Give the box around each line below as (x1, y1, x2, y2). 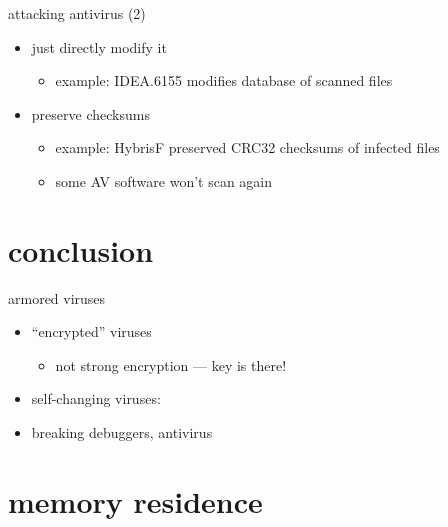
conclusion (8, 229, 154, 270)
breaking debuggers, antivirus (31, 422, 213, 443)
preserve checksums (31, 103, 150, 124)
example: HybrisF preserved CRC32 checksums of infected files (55, 137, 440, 158)
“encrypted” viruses (31, 321, 152, 342)
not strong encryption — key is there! (55, 354, 287, 375)
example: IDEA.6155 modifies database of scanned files (55, 70, 393, 91)
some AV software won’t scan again (55, 170, 273, 191)
